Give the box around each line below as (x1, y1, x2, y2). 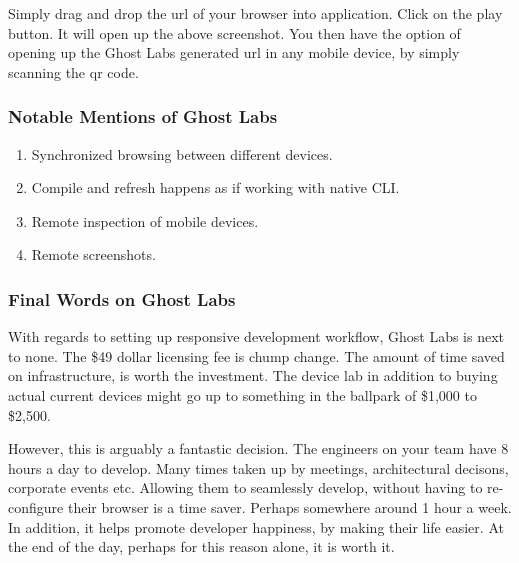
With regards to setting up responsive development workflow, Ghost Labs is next (8, 326, 505, 347)
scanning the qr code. (8, 61, 139, 82)
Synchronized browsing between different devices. (31, 143, 333, 164)
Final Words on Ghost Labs (8, 286, 236, 311)
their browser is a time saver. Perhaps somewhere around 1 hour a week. (67, 496, 512, 517)
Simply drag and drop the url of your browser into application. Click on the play (8, 3, 503, 23)
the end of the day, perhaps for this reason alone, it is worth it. (8, 536, 395, 557)
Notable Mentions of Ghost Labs (8, 104, 278, 129)
